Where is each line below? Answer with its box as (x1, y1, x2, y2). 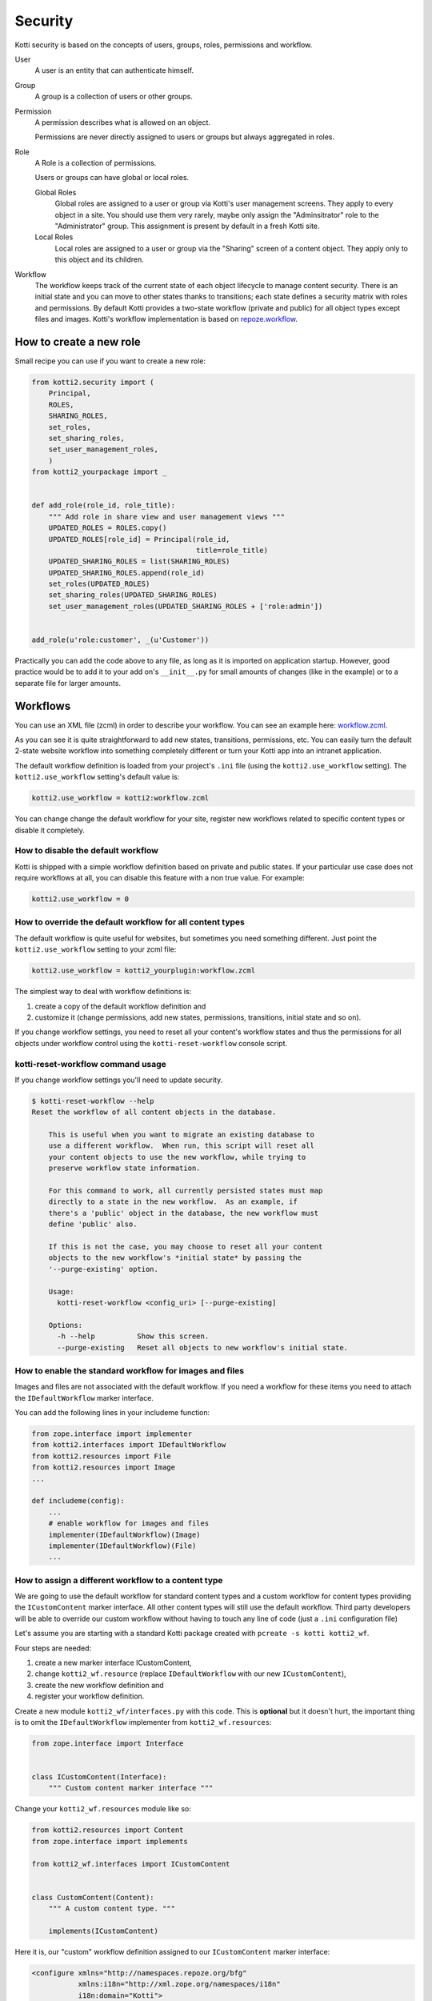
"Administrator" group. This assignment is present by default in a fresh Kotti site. (54, 221, 320, 231)
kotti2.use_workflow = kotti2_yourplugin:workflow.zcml (31, 966, 256, 976)
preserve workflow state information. (48, 1164, 201, 1173)
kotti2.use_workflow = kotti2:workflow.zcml (31, 793, 210, 803)
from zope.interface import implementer (31, 1430, 192, 1438)
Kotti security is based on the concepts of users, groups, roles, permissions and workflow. (14, 40, 313, 50)
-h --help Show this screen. (57, 1332, 210, 1341)
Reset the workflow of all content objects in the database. (31, 1108, 277, 1117)
